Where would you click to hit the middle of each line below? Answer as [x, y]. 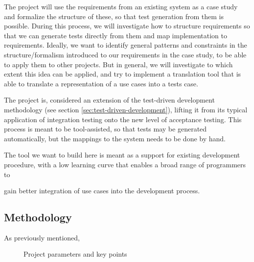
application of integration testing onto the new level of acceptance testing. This [123, 119]
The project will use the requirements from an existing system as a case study [121, 6]
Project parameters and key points [75, 254]
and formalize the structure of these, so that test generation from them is [114, 16]
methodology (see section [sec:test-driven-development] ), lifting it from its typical [126, 109]
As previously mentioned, [42, 237]
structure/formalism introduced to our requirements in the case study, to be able [125, 54]
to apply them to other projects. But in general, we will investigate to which [118, 64]
